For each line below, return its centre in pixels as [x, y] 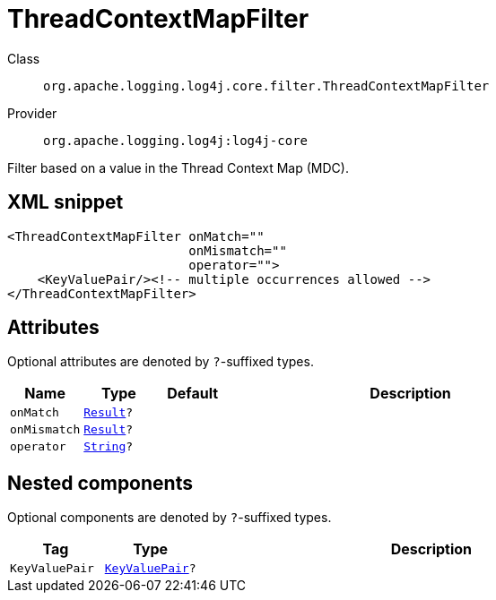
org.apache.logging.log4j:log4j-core [176, 140]
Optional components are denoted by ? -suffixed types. [170, 518]
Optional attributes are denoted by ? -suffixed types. [161, 362]
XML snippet [65, 202]
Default [193, 394]
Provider [32, 113]
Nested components [100, 483]
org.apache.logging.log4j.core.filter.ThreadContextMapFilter [266, 86]
